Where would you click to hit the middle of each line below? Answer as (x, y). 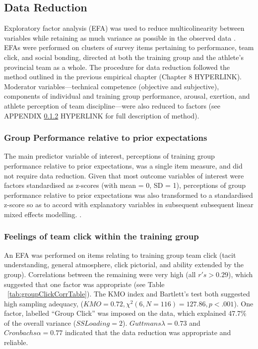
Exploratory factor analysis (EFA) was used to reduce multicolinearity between (124, 28)
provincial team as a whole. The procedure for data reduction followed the (117, 67)
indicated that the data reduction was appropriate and (148, 332)
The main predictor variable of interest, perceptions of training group (109, 156)
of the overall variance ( (40, 322)
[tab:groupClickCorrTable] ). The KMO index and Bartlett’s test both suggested (129, 294)
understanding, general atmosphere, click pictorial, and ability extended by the (124, 264)
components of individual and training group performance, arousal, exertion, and (127, 96)
